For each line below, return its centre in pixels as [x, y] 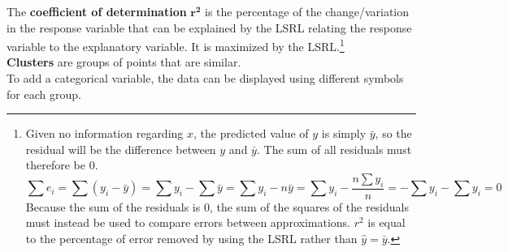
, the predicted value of [251, 133]
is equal [386, 222]
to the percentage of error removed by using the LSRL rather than [191, 239]
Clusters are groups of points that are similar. [124, 62]
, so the [393, 133]
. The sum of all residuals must [334, 149]
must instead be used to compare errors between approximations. [188, 222]
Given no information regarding [104, 133]
